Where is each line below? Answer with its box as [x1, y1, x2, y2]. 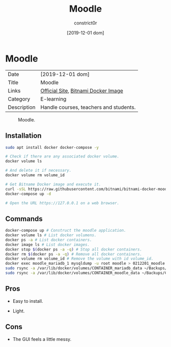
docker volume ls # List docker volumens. [5, 233, 97, 238]
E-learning [40, 95, 67, 102]
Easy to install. [12, 298, 43, 304]
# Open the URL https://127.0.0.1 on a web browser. [5, 200, 120, 206]
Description [8, 104, 36, 111]
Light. [12, 308, 25, 314]
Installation [5, 132, 42, 140]
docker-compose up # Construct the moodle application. [5, 228, 126, 233]
